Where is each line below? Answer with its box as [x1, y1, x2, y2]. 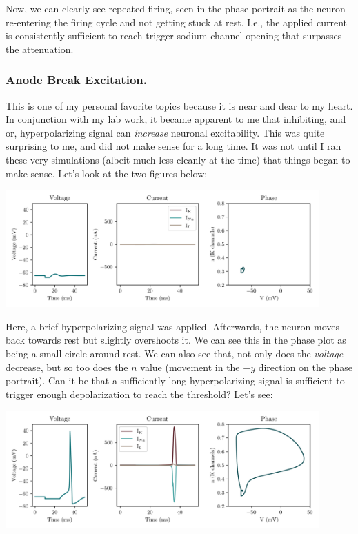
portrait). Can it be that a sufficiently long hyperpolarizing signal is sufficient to [6, 373, 345, 388]
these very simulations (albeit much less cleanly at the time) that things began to [6, 152, 350, 166]
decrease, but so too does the [6, 359, 128, 374]
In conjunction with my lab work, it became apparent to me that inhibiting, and [6, 112, 346, 126]
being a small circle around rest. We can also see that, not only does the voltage [6, 346, 344, 361]
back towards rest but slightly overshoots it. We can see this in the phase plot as [6, 333, 346, 347]
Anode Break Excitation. [6, 71, 147, 88]
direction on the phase [258, 359, 352, 374]
